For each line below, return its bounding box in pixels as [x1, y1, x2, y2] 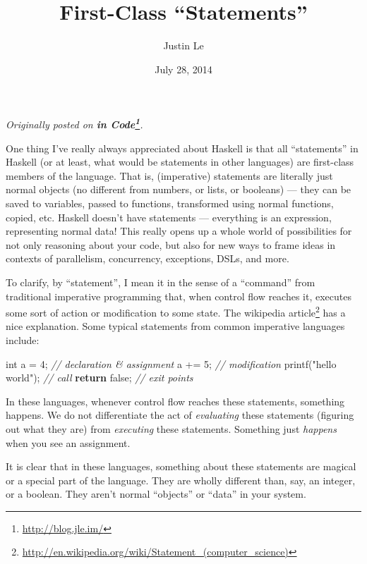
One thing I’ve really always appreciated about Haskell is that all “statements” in [6, 140, 359, 155]
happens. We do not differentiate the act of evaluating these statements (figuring [6, 407, 354, 422]
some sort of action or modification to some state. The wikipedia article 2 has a [6, 303, 346, 319]
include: [6, 332, 40, 347]
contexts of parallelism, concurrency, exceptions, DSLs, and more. [6, 251, 289, 266]
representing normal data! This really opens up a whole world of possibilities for [6, 223, 352, 238]
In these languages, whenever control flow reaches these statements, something [6, 393, 345, 408]
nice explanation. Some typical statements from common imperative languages [6, 319, 345, 333]
